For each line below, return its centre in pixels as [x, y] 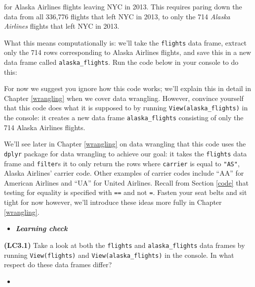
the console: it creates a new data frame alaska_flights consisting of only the [124, 118]
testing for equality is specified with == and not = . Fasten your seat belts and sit [126, 192]
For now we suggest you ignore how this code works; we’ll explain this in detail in [128, 88]
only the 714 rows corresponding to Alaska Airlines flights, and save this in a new [128, 52]
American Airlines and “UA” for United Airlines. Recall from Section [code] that [126, 182]
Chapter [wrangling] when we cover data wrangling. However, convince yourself [124, 98]
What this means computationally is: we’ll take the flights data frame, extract [126, 42]
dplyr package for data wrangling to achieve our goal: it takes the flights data [126, 153]
